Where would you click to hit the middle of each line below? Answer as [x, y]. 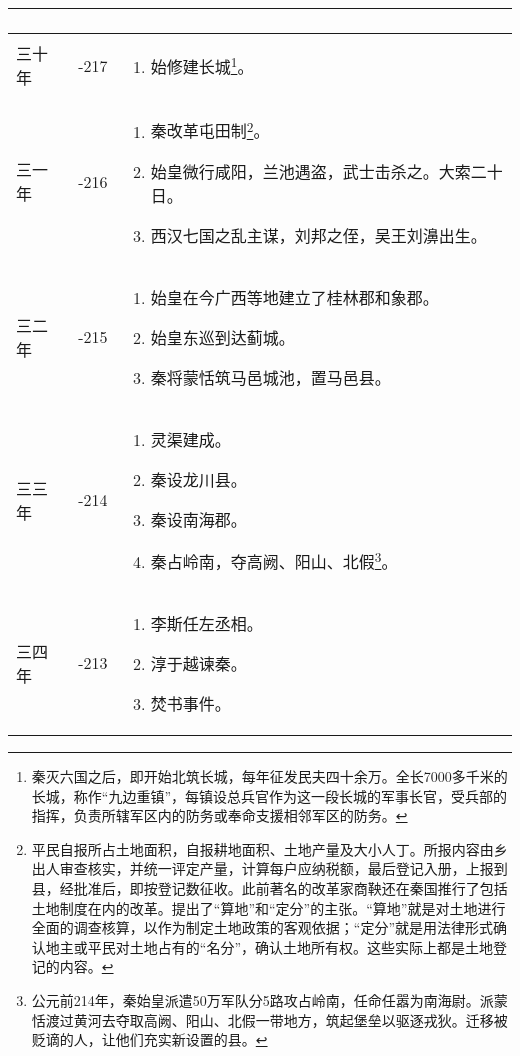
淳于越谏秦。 [198, 663]
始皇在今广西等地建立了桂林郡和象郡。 [294, 297]
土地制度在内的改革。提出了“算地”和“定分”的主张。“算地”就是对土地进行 [268, 907]
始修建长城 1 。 [202, 65]
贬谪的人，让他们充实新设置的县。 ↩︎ [149, 1039]
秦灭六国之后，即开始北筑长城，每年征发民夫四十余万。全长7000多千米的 [269, 775]
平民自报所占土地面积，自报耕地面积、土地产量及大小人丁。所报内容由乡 [269, 848]
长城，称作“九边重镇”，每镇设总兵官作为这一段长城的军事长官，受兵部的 [269, 795]
